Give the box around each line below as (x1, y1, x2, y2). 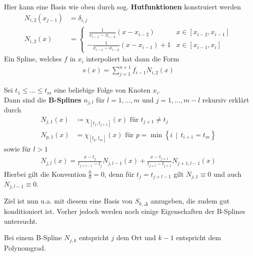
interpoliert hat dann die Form (86, 53, 179, 64)
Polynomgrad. (4, 242, 46, 253)
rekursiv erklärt (202, 94, 250, 104)
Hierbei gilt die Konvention (4, 168, 86, 179)
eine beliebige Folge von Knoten (54, 85, 151, 95)
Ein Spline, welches (4, 53, 62, 64)
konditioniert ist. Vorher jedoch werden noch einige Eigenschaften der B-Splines (4, 205, 246, 216)
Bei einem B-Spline (4, 232, 62, 243)
